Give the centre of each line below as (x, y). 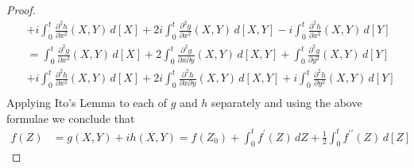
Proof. (21, 10)
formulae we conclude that (71, 118)
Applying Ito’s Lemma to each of (87, 102)
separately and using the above (287, 102)
